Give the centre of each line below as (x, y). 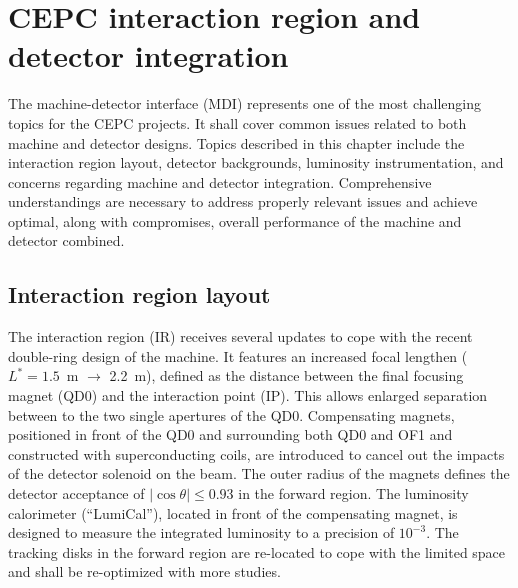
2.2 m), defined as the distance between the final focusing (286, 375)
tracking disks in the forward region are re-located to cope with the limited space (257, 551)
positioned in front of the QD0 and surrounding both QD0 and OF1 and (230, 434)
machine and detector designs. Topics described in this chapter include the (236, 142)
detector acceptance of (76, 493)
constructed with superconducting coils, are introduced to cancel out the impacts (256, 453)
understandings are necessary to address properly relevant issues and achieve (243, 201)
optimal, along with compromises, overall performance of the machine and (235, 220)
